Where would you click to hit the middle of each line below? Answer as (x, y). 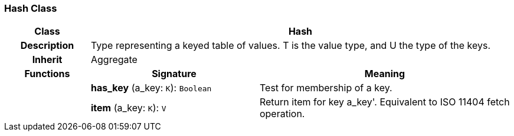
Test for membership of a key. (326, 88)
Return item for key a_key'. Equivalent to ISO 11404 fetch (384, 102)
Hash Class (31, 8)
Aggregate (114, 60)
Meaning (385, 74)
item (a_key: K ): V (128, 108)
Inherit (47, 60)
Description (47, 46)
